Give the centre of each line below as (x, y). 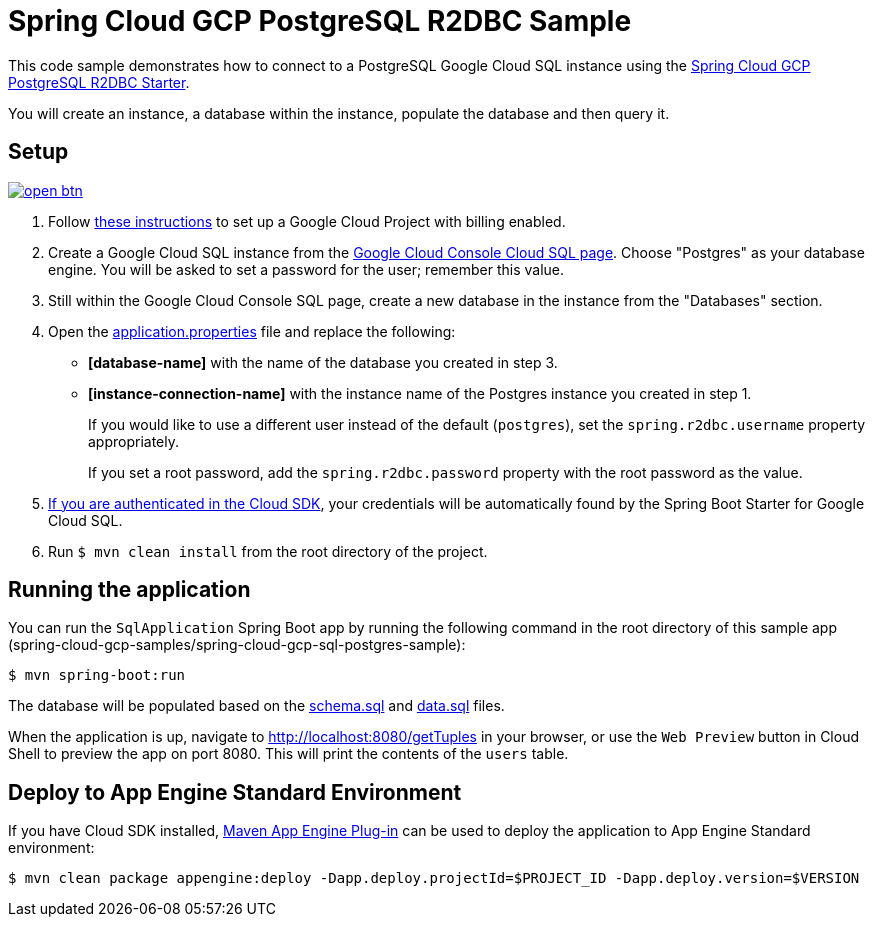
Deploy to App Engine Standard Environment (235, 792)
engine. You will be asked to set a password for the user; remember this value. (306, 269)
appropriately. (134, 441)
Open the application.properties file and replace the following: (252, 331)
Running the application (129, 590)
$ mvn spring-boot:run (97, 675)
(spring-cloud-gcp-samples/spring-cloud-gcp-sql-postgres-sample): (237, 645)
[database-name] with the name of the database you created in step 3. (323, 362)
